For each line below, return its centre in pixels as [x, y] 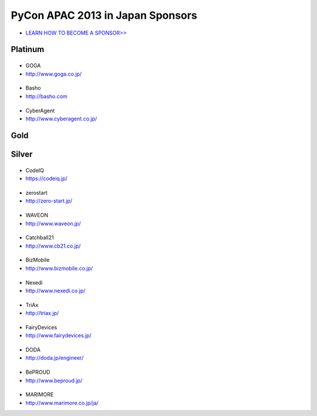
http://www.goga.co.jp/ [54, 74]
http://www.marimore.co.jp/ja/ [62, 403]
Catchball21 [40, 238]
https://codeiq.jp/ [46, 178]
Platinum [28, 50]
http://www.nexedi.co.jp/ [55, 291]
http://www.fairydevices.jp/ [59, 336]
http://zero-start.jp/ [49, 201]
